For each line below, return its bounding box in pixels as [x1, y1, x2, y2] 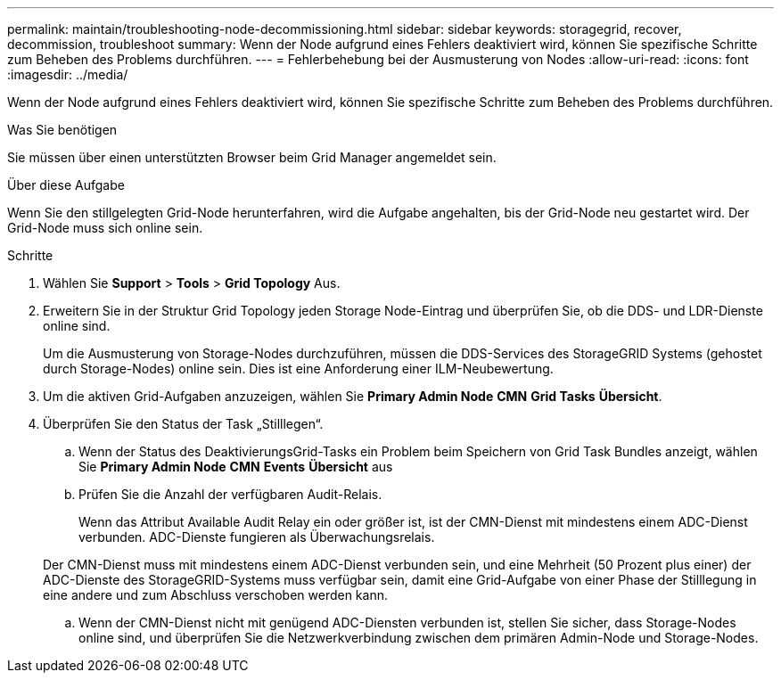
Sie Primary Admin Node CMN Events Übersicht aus [78, 459, 393, 474]
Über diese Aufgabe [7, 177, 125, 193]
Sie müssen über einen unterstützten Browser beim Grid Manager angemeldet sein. [7, 150, 497, 165]
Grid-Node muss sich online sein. [7, 220, 203, 235]
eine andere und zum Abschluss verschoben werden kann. [43, 587, 388, 602]
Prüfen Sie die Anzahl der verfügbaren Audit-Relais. [78, 487, 382, 502]
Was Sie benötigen [7, 122, 118, 137]
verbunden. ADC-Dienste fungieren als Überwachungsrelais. [78, 529, 435, 545]
